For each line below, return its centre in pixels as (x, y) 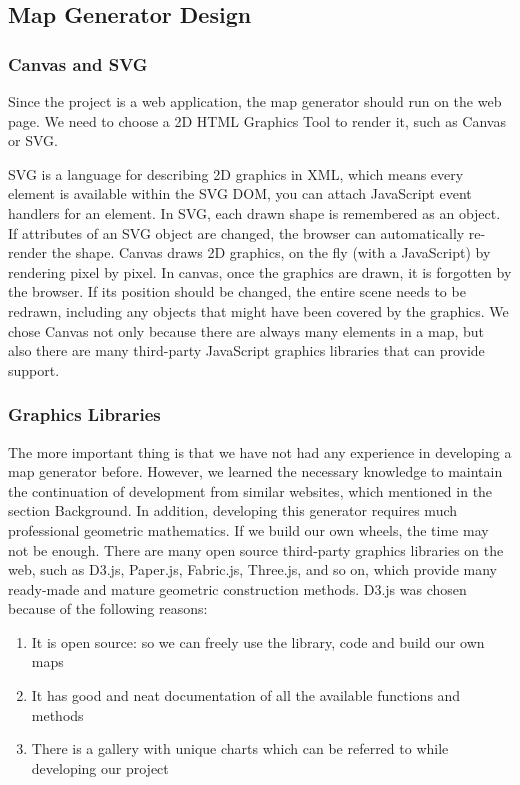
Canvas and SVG (78, 63)
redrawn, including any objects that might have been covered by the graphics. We (258, 310)
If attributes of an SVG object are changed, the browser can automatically (236, 232)
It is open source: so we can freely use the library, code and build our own (258, 641)
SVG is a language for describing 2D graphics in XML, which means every (236, 173)
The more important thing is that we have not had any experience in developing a (260, 451)
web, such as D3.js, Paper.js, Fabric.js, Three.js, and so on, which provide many (252, 569)
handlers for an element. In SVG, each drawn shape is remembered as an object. (254, 212)
